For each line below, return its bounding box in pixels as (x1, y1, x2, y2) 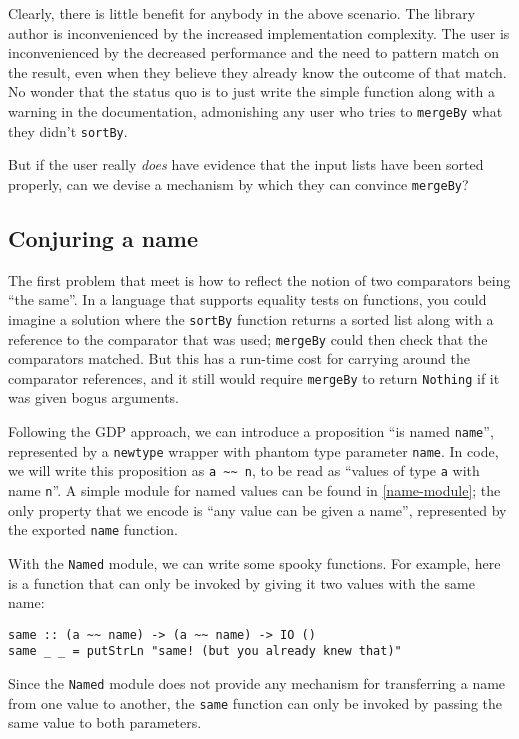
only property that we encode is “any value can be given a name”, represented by (8, 499, 507, 520)
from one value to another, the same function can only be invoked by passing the (8, 692, 503, 713)
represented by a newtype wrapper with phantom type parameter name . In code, (8, 440, 499, 461)
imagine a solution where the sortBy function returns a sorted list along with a (8, 308, 494, 329)
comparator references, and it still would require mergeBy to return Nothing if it (8, 367, 500, 388)
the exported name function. (8, 519, 178, 540)
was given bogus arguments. (8, 387, 179, 408)
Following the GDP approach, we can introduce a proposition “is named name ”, (8, 421, 494, 442)
